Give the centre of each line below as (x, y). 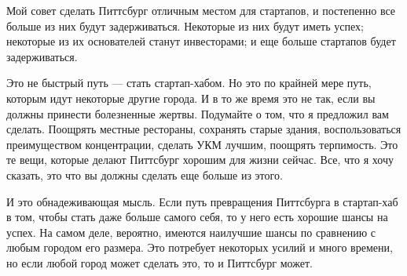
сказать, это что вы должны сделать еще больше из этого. (145, 174)
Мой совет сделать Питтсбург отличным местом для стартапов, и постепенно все (201, 10)
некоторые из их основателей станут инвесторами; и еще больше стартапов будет (201, 41)
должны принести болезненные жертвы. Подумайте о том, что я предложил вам (198, 113)
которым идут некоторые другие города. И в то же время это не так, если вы (191, 98)
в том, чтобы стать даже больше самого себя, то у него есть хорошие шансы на (197, 217)
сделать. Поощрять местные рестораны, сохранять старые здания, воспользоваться (204, 129)
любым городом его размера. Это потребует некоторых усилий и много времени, (200, 247)
